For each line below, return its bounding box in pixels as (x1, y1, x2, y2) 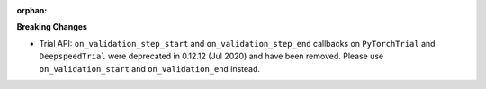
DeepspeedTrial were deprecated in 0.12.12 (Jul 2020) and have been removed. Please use (39, 50, 384, 62)
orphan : (16, 5, 48, 15)
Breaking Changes (16, 22, 87, 32)
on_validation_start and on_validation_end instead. (39, 63, 261, 74)
